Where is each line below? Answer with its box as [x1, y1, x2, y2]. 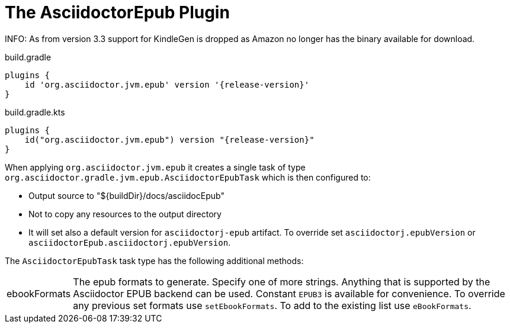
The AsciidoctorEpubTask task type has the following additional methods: [5, 255, 304, 266]
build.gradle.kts [5, 107, 65, 117]
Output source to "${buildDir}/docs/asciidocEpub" [28, 190, 224, 201]
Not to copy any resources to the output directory [28, 208, 222, 219]
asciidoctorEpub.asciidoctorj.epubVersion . [28, 237, 231, 247]
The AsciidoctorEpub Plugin [5, 2, 230, 22]
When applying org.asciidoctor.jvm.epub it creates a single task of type [5, 162, 306, 172]
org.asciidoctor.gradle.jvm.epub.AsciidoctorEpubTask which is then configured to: [5, 172, 371, 182]
